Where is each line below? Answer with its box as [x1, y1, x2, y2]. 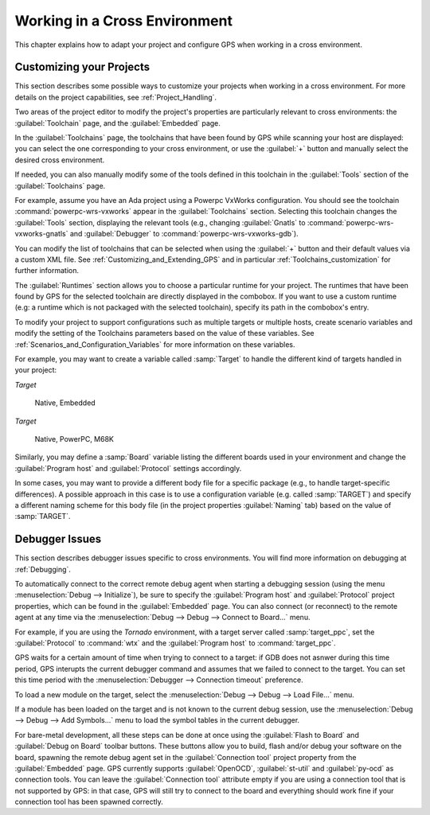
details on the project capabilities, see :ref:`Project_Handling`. [14, 92, 217, 102]
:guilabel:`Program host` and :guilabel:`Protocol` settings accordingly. [14, 463, 242, 473]
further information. [14, 266, 80, 275]
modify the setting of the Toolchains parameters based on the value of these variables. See [14, 329, 315, 338]
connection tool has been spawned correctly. [14, 797, 163, 807]
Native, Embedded [34, 398, 96, 407]
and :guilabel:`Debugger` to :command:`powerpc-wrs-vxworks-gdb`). [69, 229, 299, 239]
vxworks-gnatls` [14, 229, 68, 239]
